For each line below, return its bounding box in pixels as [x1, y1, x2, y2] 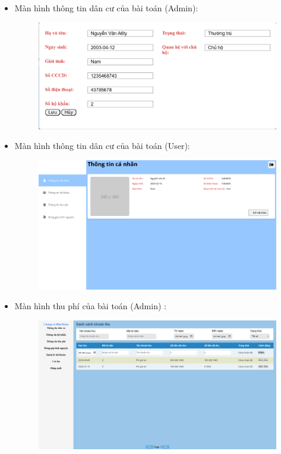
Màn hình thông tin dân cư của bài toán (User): [14, 139, 190, 152]
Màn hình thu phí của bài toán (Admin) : [14, 300, 166, 312]
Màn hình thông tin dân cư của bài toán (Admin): [14, 2, 198, 14]
